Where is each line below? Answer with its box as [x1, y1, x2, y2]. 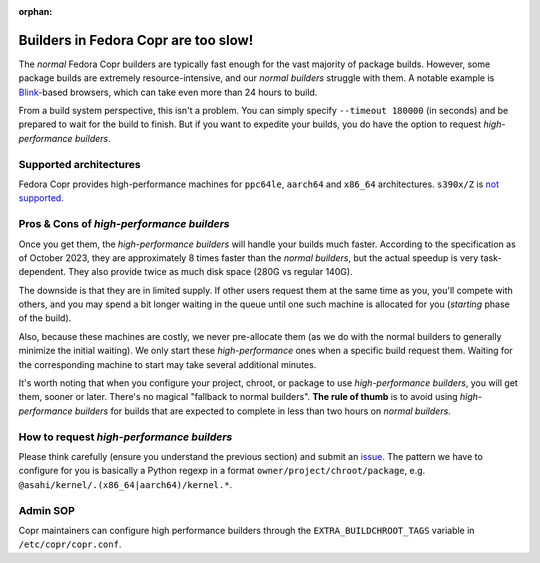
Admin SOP [18, 503, 75, 517]
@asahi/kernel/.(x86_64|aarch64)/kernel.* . [18, 478, 233, 490]
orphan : [18, 6, 53, 17]
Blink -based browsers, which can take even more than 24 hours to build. [18, 86, 318, 98]
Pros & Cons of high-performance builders [18, 217, 230, 231]
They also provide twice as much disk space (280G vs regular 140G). [68, 266, 354, 278]
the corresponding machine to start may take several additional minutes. [18, 358, 317, 370]
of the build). [18, 312, 72, 324]
